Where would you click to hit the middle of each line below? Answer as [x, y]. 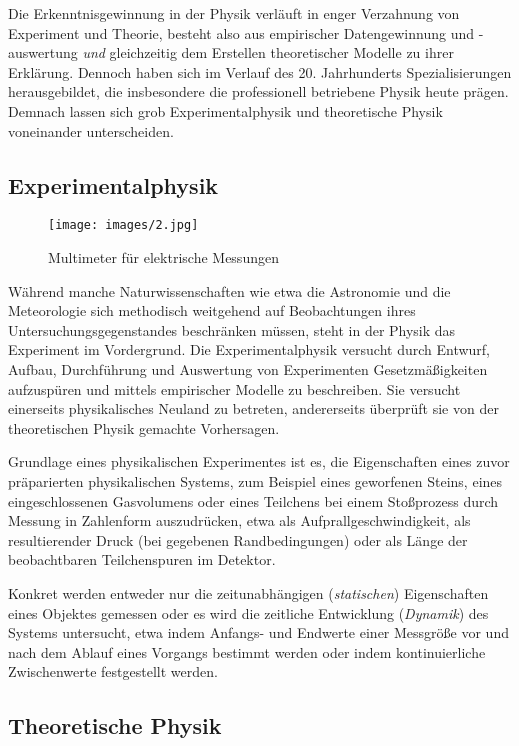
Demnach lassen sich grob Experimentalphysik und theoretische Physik [225, 110]
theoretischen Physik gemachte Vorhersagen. [144, 427]
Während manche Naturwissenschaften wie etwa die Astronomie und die [229, 290]
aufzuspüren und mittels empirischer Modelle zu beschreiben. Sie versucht [234, 388]
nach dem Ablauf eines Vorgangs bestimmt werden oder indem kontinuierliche [247, 651]
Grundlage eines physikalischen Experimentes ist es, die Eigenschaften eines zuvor [259, 461]
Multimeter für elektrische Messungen [163, 257]
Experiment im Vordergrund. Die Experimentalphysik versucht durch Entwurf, [249, 349]
